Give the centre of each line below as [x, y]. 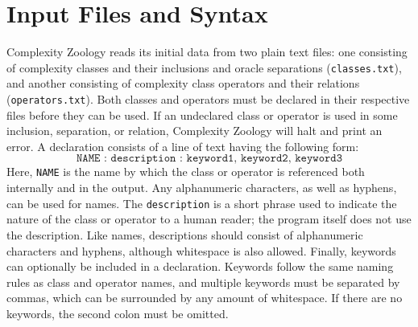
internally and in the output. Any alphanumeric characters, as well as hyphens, [202, 188]
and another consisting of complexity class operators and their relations [183, 83]
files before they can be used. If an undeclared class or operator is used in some [202, 114]
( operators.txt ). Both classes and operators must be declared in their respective [208, 98]
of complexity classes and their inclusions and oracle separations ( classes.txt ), [204, 67]
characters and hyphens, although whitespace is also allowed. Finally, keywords [201, 250]
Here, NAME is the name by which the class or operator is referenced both [186, 172]
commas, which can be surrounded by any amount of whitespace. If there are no [205, 298]
